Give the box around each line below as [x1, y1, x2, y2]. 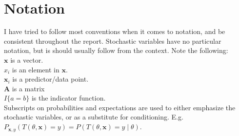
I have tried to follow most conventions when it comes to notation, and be [4, 26, 225, 36]
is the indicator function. [31, 93, 106, 103]
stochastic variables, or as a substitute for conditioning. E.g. [4, 112, 183, 122]
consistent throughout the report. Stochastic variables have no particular [4, 35, 221, 46]
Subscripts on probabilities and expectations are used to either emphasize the [4, 102, 236, 112]
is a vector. [10, 54, 43, 65]
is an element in [12, 64, 60, 74]
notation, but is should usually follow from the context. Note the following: [4, 45, 228, 55]
